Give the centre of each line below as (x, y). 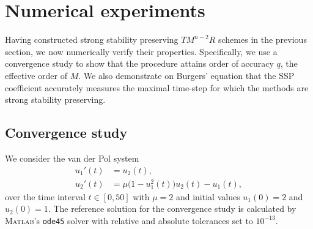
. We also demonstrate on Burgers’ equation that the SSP (186, 75)
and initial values (208, 196)
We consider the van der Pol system (72, 158)
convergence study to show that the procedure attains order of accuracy (139, 63)
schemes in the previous (262, 39)
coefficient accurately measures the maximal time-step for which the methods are (157, 87)
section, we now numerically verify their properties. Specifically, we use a (141, 51)
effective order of (36, 75)
